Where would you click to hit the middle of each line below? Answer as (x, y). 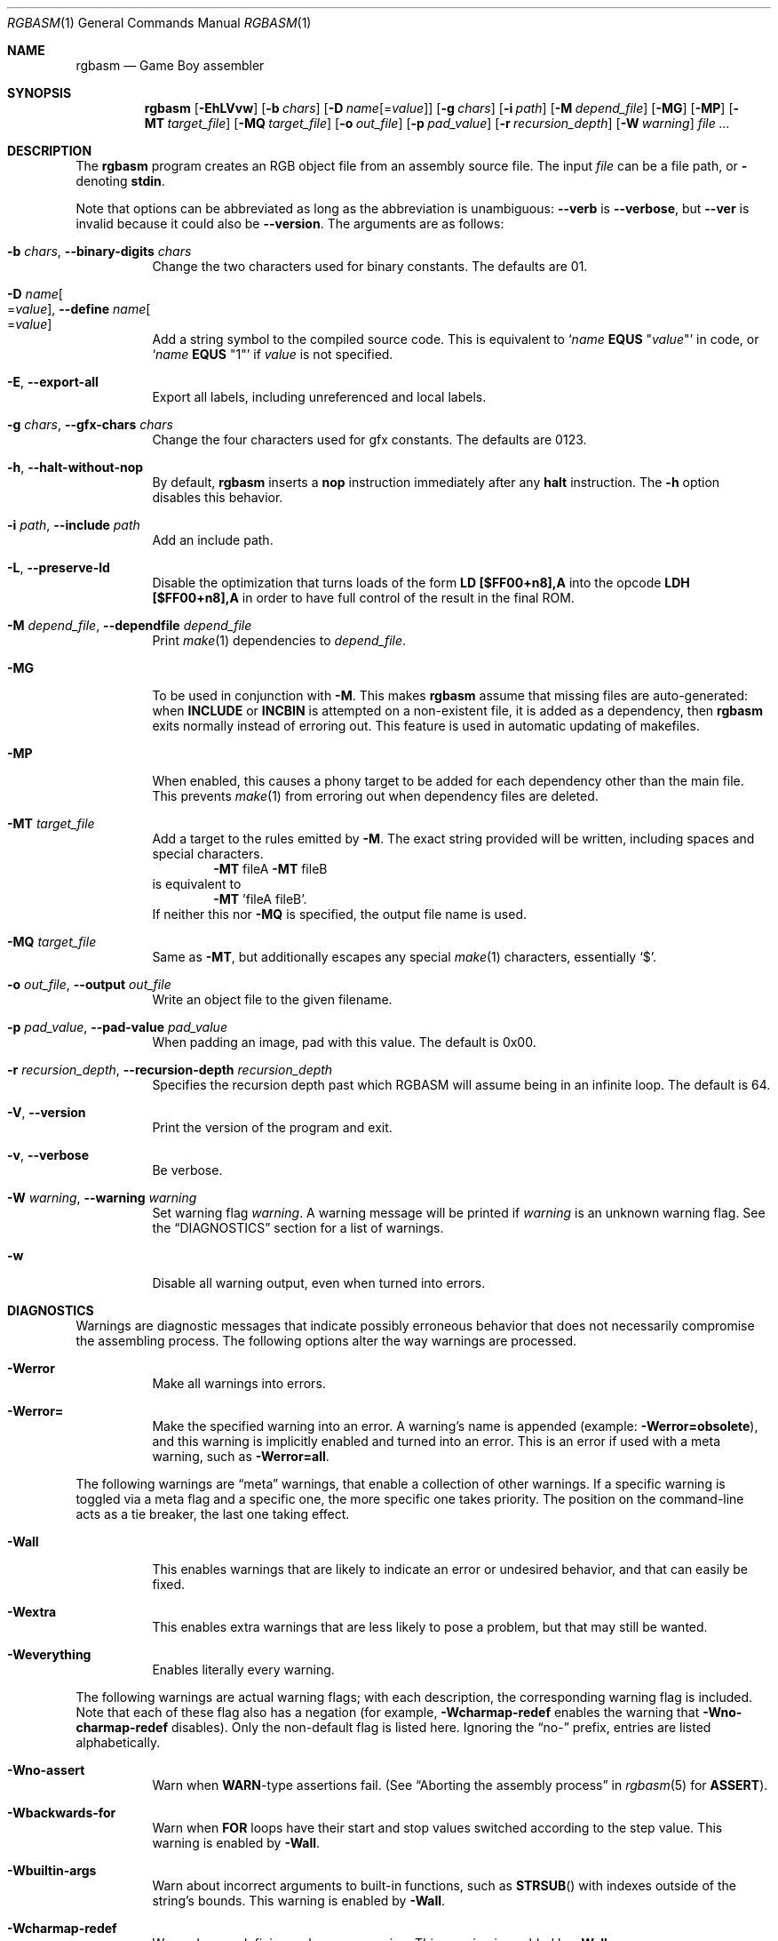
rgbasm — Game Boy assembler (170, 65)
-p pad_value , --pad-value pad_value (117, 1027)
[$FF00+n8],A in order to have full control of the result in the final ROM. (363, 598)
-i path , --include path (74, 525)
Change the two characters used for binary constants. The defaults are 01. (370, 266)
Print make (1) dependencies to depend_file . (279, 640)
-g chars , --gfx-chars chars (90, 424)
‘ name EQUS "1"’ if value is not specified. (273, 354)
